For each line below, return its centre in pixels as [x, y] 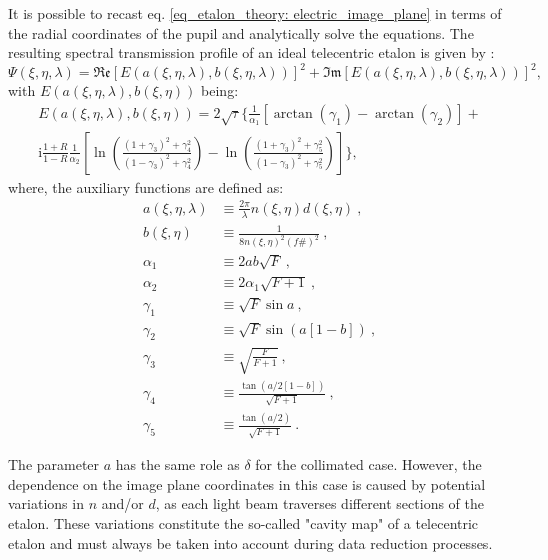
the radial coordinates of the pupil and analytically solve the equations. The [241, 32]
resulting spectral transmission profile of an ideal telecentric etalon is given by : [251, 52]
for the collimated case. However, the [368, 464]
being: [220, 90]
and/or [122, 503]
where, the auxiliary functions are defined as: [146, 186]
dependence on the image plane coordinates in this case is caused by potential [247, 483]
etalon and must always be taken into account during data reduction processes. [250, 542]
